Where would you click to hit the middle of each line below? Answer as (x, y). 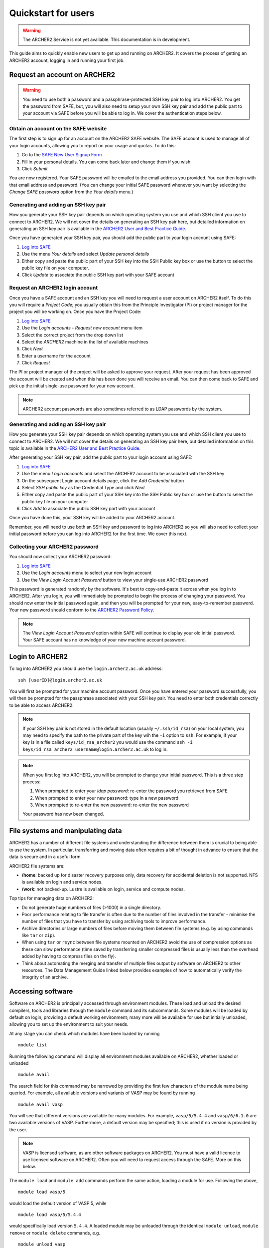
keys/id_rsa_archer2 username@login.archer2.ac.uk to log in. (95, 749)
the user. (18, 1129)
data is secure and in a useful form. (46, 857)
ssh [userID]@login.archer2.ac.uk (60, 680)
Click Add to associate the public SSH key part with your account (88, 509)
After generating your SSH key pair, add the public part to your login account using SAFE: (101, 457)
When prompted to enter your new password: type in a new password (107, 798)
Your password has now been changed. (63, 814)
